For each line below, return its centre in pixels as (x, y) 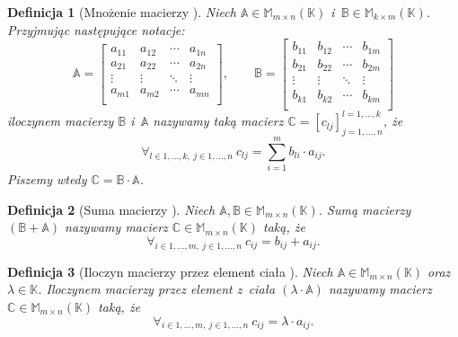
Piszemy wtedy (47, 179)
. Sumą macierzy (365, 209)
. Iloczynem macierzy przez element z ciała (157, 289)
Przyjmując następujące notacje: (96, 29)
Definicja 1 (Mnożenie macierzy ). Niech (122, 12)
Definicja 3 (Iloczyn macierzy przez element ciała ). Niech (170, 271)
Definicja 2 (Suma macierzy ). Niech (111, 209)
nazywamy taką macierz (218, 121)
